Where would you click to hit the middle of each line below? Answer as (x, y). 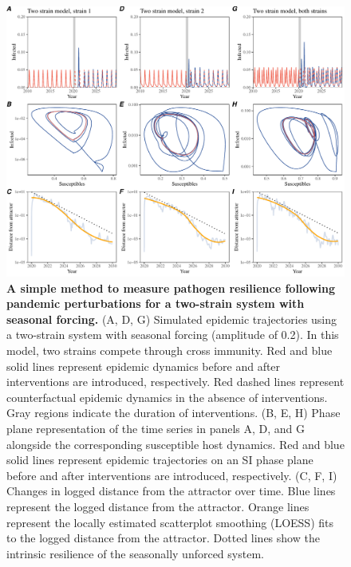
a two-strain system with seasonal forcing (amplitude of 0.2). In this (173, 335)
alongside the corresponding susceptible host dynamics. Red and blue (175, 444)
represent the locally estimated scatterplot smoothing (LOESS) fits (170, 522)
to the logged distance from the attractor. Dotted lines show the (163, 538)
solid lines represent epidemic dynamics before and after (144, 366)
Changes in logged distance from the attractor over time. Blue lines (171, 491)
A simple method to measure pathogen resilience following (171, 287)
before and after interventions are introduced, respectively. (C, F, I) (172, 475)
